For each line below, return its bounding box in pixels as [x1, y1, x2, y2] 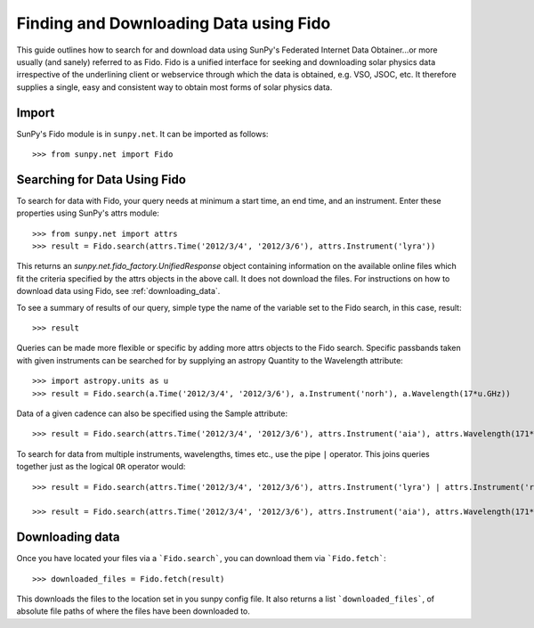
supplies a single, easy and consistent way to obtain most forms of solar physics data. [16, 81, 333, 93]
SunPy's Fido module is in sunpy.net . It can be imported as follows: [16, 128, 269, 139]
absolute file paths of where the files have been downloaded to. [16, 606, 251, 616]
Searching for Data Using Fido [16, 172, 187, 187]
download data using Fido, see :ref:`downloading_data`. [16, 286, 221, 297]
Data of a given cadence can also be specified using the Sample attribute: [16, 408, 288, 419]
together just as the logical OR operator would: [16, 461, 186, 472]
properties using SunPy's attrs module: [16, 208, 160, 218]
